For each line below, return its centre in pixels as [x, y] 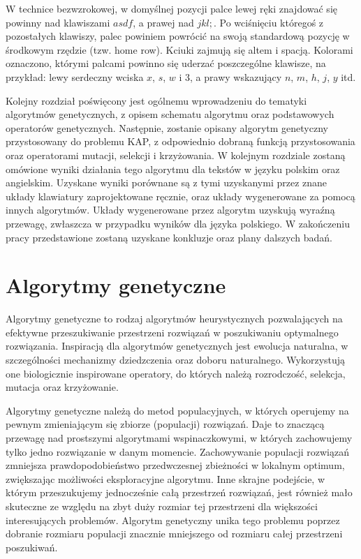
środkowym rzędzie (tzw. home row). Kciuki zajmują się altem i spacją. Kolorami [179, 49]
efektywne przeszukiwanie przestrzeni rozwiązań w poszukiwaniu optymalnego [172, 332]
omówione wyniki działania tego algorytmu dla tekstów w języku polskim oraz [173, 169]
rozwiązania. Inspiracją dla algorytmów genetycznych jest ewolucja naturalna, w [177, 346]
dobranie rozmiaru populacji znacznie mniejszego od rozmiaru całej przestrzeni [174, 534]
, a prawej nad [163, 22]
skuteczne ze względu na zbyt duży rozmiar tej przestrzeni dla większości [162, 506]
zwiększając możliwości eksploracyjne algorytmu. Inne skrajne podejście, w [165, 478]
